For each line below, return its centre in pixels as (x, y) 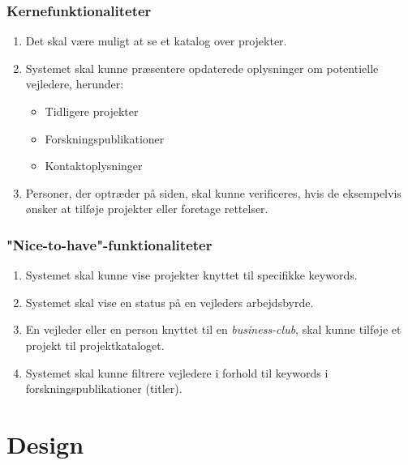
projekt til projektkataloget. (95, 345)
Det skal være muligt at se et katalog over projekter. (156, 41)
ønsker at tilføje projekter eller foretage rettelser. (147, 209)
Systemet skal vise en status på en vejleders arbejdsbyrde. (170, 302)
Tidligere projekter (92, 111)
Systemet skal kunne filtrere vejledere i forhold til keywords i (177, 372)
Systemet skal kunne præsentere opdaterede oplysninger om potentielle (202, 68)
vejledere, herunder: (75, 84)
